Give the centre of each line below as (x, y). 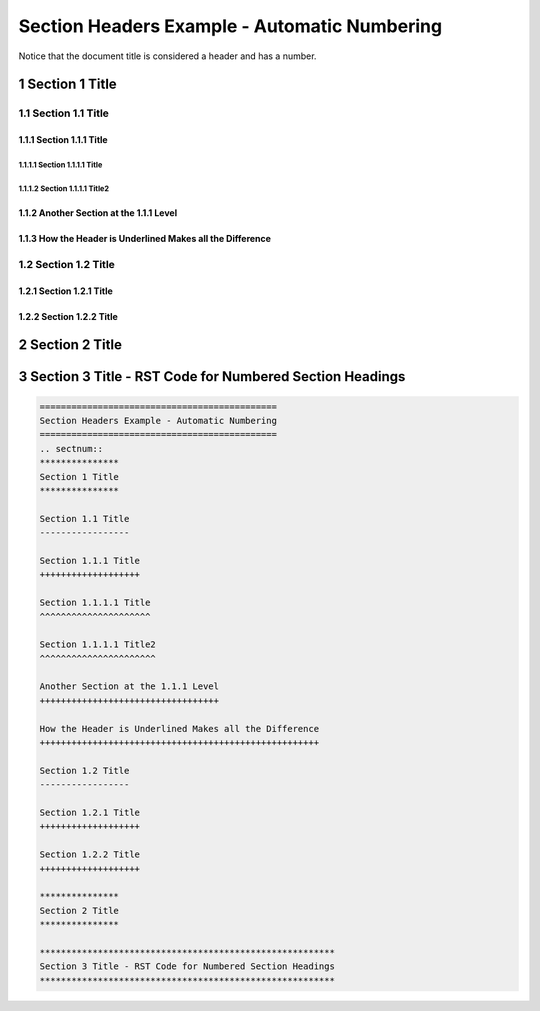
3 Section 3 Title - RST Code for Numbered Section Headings (212, 376)
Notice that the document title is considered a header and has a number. (167, 56)
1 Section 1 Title (67, 84)
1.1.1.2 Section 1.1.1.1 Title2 (64, 188)
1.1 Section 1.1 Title (64, 113)
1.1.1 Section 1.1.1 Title (63, 140)
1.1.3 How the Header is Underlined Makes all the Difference (145, 239)
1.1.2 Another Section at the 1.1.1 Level (98, 213)
